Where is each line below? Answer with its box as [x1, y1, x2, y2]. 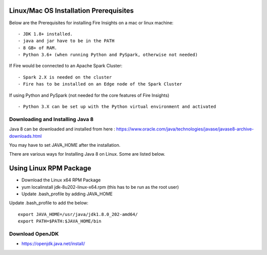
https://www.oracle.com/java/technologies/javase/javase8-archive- [116, 126, 254, 132]
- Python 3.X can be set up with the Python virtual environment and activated [18, 104, 216, 110]
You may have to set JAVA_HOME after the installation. [9, 142, 121, 148]
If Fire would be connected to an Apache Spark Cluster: [9, 63, 123, 69]
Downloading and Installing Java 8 [9, 116, 94, 123]
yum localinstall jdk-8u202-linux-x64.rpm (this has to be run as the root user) [21, 184, 179, 190]
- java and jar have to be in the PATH [18, 38, 115, 44]
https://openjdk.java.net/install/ [21, 241, 85, 247]
